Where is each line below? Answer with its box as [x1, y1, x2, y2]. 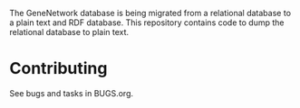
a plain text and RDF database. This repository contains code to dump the [9, 17, 285, 28]
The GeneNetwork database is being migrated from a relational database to [9, 8, 292, 18]
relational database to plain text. [9, 27, 130, 37]
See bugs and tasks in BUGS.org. [9, 87, 134, 98]
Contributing [9, 58, 108, 79]
